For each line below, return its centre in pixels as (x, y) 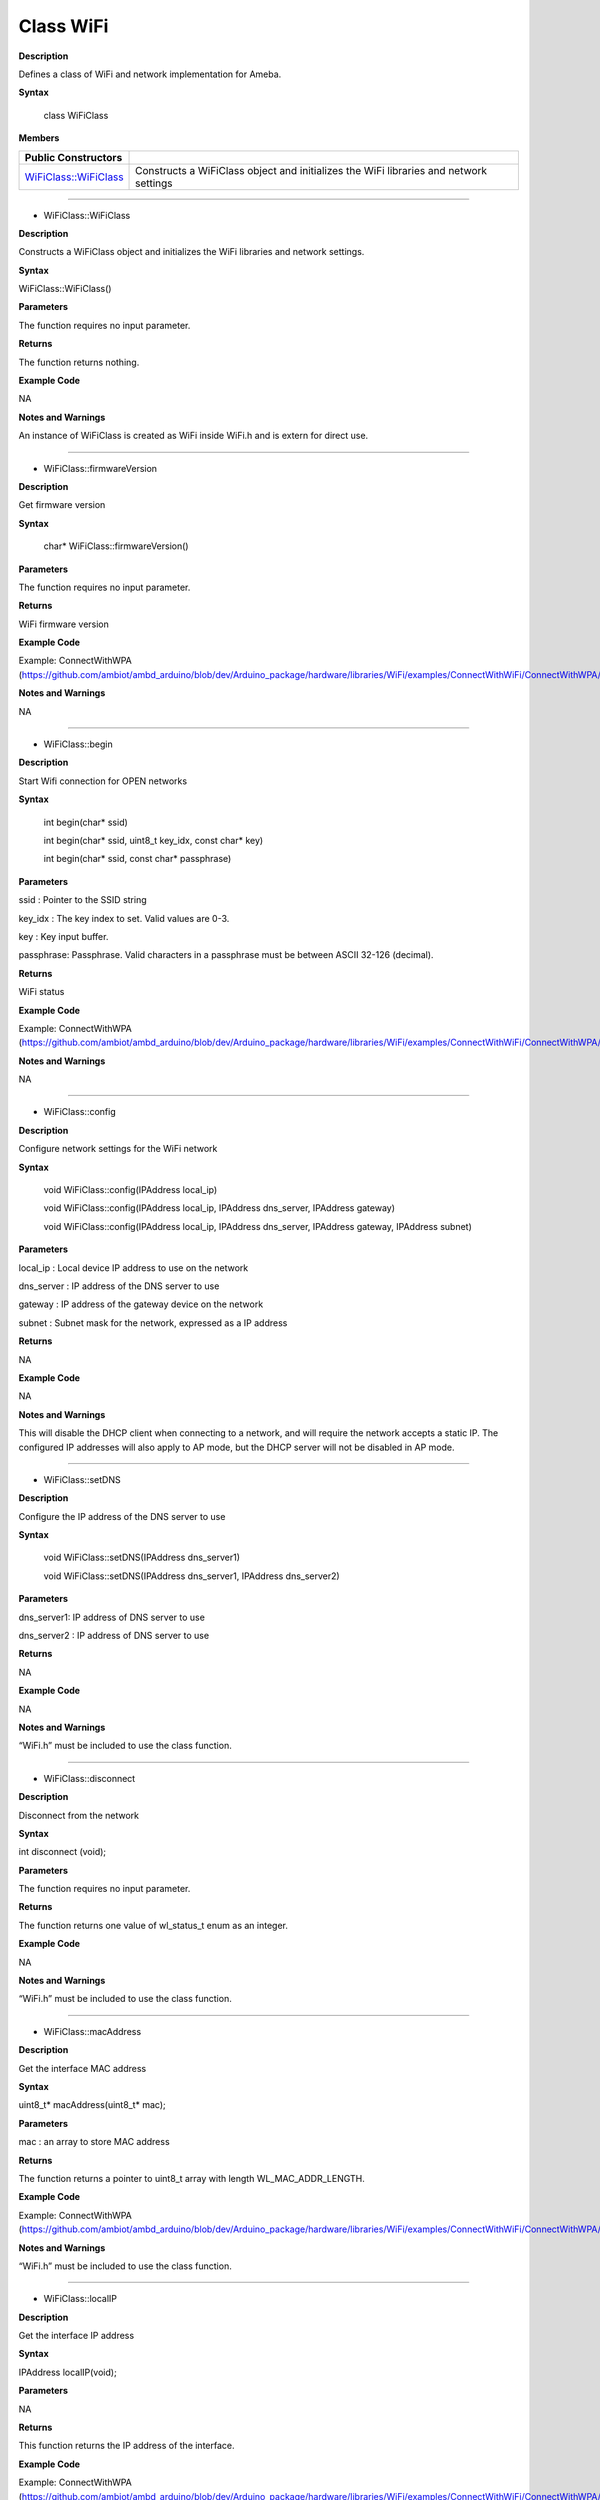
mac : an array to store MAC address (94, 2142)
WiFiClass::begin (78, 744)
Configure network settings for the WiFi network (118, 1149)
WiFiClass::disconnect (89, 1778)
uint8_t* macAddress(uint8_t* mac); (92, 2105)
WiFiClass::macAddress (92, 2031)
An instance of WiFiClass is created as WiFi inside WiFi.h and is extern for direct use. (193, 436)
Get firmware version (62, 505)
